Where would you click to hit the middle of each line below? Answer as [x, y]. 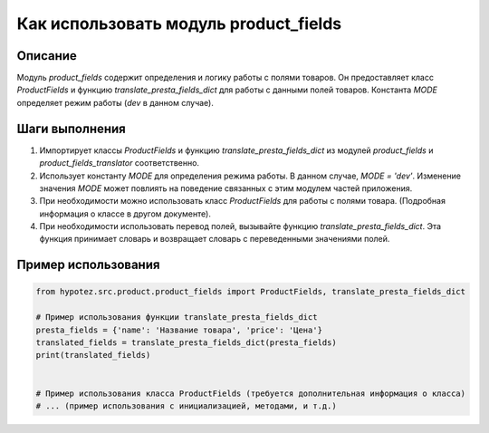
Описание [47, 56]
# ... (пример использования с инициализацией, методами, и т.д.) [186, 406]
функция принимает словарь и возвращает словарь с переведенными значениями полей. [215, 239]
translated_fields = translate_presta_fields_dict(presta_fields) [186, 343]
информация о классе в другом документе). [125, 214]
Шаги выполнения [71, 128]
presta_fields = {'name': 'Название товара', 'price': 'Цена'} [179, 330]
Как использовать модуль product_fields [179, 24]
